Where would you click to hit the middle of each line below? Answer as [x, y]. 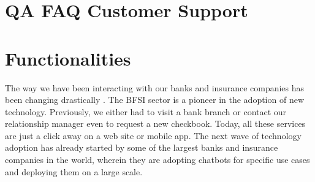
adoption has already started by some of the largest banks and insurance [142, 147]
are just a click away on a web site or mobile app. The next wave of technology [153, 135]
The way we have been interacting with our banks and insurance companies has [155, 87]
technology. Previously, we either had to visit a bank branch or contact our [146, 111]
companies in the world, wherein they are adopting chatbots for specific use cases [157, 160]
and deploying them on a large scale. [74, 171]
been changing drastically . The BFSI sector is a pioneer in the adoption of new [155, 100]
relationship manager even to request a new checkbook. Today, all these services [155, 123]
